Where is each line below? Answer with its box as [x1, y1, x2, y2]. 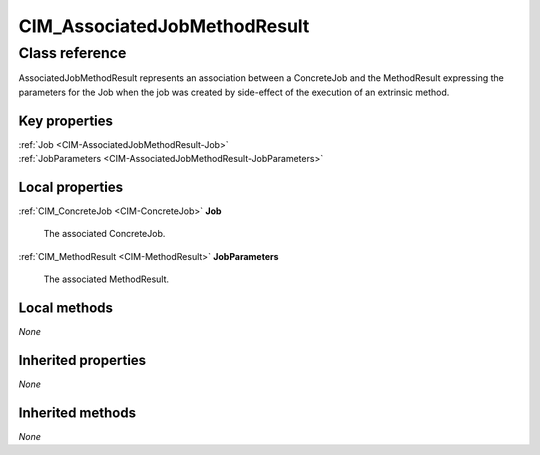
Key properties [18, 112, 114, 129]
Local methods [18, 299, 114, 316]
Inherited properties [18, 351, 147, 369]
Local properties [18, 178, 124, 195]
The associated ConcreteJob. [43, 228, 166, 240]
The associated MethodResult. [43, 273, 170, 285]
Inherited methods [18, 404, 137, 421]
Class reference [18, 44, 127, 62]
